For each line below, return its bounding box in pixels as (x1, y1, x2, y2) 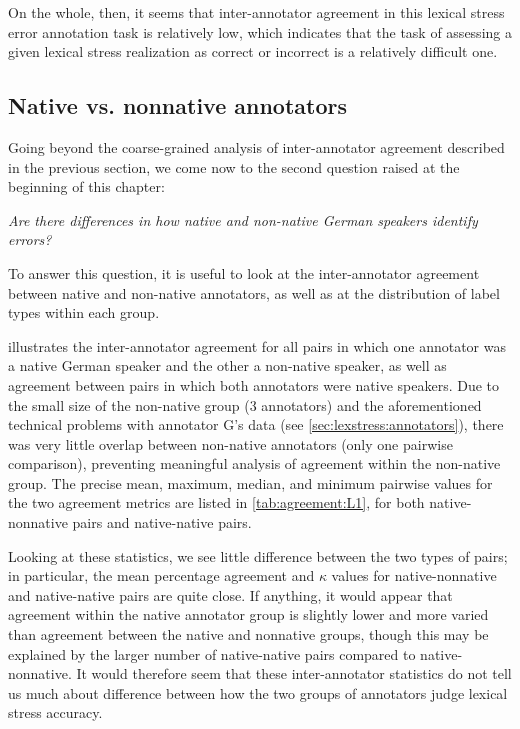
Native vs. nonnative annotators (8, 90, 348, 121)
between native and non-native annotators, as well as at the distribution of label (8, 282, 500, 303)
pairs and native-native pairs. (72, 512, 252, 533)
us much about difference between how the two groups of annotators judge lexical (8, 682, 508, 703)
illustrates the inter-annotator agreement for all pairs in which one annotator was (8, 335, 506, 356)
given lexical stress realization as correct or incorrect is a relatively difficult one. (8, 41, 498, 62)
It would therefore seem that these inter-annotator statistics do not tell (76, 663, 512, 684)
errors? (8, 229, 52, 250)
